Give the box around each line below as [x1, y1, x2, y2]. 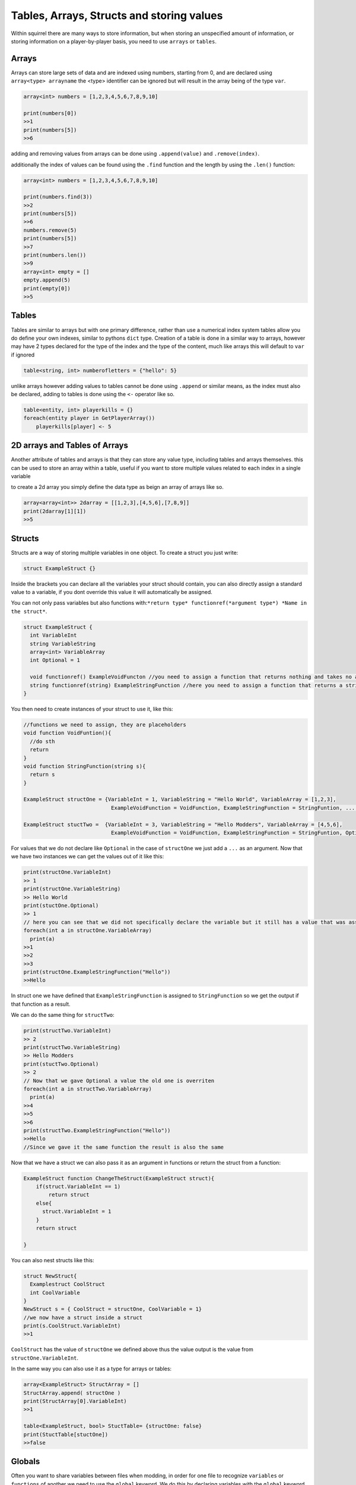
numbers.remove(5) [23, 226, 77, 233]
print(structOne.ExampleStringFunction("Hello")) [23, 969, 171, 975]
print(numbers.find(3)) [23, 194, 93, 200]
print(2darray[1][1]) [23, 508, 87, 514]
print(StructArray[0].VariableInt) [23, 1398, 127, 1405]
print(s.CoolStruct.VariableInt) [23, 1322, 121, 1329]
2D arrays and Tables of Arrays [11, 440, 129, 451]
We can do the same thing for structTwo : [11, 1012, 115, 1019]
